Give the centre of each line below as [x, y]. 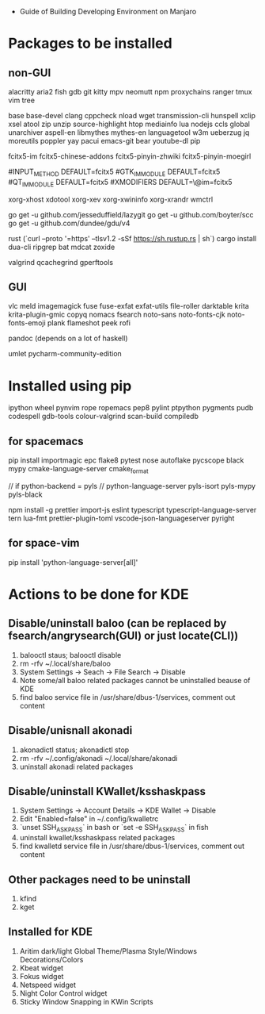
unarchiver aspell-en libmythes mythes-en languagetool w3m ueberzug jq [129, 133]
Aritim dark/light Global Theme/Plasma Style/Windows [108, 951]
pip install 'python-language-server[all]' [73, 562]
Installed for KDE [51, 932]
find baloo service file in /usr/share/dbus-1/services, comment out [127, 697]
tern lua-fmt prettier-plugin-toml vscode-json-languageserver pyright [121, 518]
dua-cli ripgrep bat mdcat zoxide [62, 247]
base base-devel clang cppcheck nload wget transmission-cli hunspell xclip [132, 115]
